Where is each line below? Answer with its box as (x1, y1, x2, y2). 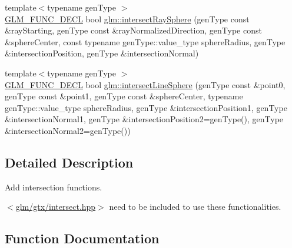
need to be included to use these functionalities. (109, 200, 281, 213)
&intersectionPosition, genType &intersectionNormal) (5, 47, 199, 59)
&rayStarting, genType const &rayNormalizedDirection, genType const (5, 24, 262, 36)
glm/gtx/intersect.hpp (15, 200, 96, 213)
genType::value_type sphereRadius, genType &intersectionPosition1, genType (5, 101, 287, 113)
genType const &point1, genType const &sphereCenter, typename (5, 90, 243, 102)
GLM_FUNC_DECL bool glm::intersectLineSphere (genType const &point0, (5, 78, 286, 91)
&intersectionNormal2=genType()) (5, 124, 131, 136)
